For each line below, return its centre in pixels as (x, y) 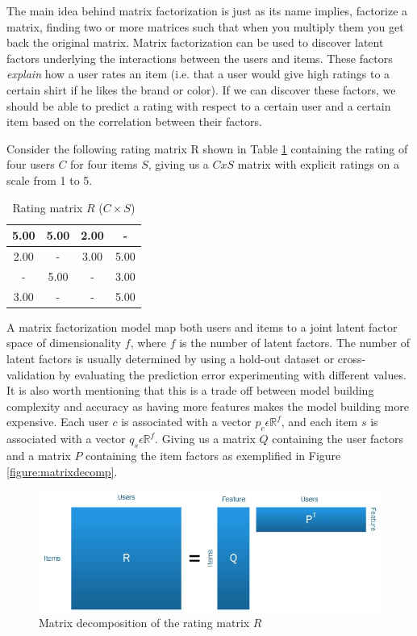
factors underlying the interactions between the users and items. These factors (200, 58)
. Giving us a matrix (205, 439)
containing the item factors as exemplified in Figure (213, 455)
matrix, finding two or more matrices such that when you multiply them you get (205, 26)
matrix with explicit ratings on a (318, 164)
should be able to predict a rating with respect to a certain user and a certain (199, 105)
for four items (104, 164)
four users (31, 164)
